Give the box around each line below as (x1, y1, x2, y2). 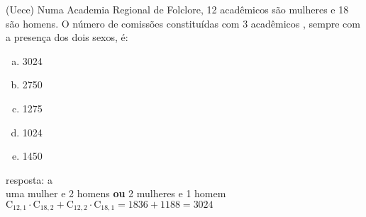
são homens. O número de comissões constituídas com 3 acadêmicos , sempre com (6, 16, 360, 30)
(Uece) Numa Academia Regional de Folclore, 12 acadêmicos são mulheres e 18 (6, 2, 349, 16)
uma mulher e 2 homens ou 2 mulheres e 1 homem (6, 186, 226, 201)
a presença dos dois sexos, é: (6, 30, 128, 45)
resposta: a (6, 172, 52, 187)
